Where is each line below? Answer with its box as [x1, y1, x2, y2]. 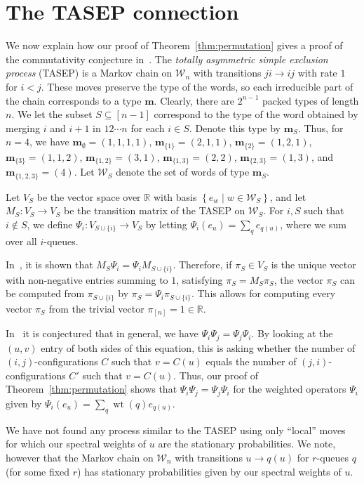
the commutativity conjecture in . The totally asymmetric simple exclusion [6, 51, 328, 66]
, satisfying [176, 272, 223, 287]
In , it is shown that [6, 257, 93, 272]
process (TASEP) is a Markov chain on [6, 65, 173, 80]
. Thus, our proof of [173, 367, 259, 382]
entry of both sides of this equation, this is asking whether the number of [41, 340, 356, 355]
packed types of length [262, 93, 359, 107]
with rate [297, 65, 337, 80]
